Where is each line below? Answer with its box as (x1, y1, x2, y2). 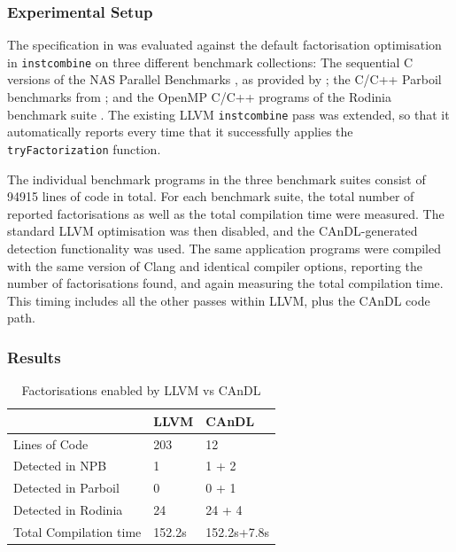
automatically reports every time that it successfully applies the (7, 122, 353, 141)
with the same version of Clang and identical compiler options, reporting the (7, 256, 423, 275)
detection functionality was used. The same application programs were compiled (7, 238, 442, 257)
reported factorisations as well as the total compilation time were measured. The (7, 204, 444, 222)
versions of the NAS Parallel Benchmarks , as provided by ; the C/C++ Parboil (7, 70, 442, 89)
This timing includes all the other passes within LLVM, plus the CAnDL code (7, 291, 430, 309)
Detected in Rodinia (13, 501, 123, 519)
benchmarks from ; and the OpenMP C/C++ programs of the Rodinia (7, 88, 391, 106)
